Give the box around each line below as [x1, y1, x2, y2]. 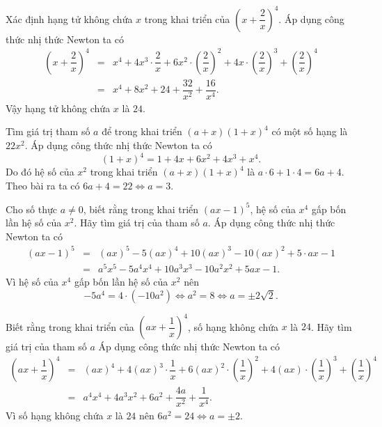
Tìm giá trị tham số [6, 124, 90, 139]
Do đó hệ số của [6, 164, 74, 178]
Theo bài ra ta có [6, 178, 80, 192]
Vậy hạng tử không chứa [6, 100, 111, 115]
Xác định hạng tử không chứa [6, 11, 133, 26]
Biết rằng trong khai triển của [6, 319, 134, 334]
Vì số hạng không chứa [6, 408, 104, 423]
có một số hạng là [271, 124, 348, 139]
